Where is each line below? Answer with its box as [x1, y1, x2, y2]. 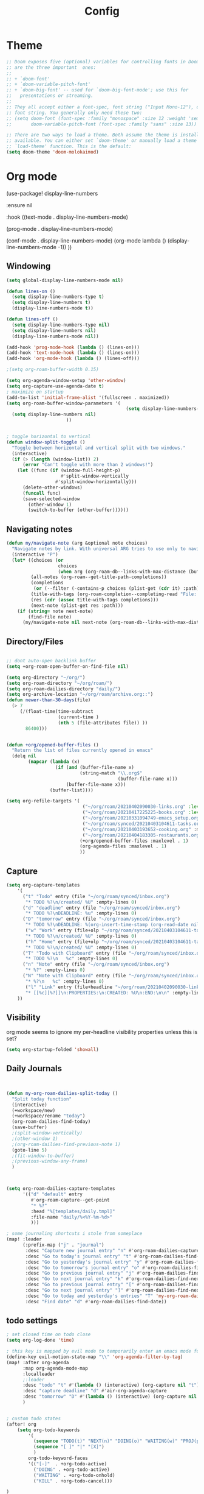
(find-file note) [28, 614, 72, 620]
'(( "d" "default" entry [22, 1191, 83, 1197]
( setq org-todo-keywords [17, 1427, 80, 1433]
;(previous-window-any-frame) [12, 1158, 88, 1164]
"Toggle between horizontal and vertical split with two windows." [12, 445, 186, 451]
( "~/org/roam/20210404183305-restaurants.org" [82, 832, 202, 838]
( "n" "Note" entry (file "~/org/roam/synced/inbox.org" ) [22, 961, 170, 968]
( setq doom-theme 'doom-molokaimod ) [6, 149, 99, 155]
